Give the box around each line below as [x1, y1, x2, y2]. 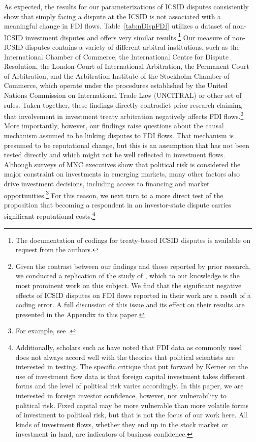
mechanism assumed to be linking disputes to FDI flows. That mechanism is [4, 130, 234, 141]
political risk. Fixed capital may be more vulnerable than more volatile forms [15, 400, 249, 410]
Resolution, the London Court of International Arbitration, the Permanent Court [4, 61, 249, 71]
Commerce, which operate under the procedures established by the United [4, 80, 228, 90]
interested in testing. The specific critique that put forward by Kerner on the [15, 361, 248, 372]
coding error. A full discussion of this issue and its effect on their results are [15, 299, 245, 310]
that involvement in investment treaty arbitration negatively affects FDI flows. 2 [4, 110, 244, 121]
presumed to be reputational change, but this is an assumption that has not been [4, 140, 249, 150]
